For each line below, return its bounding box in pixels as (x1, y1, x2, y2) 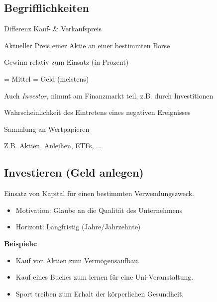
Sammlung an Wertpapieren (4, 123, 90, 134)
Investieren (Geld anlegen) (4, 165, 144, 180)
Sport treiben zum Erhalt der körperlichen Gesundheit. (15, 288, 184, 299)
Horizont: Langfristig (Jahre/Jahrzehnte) (15, 221, 141, 232)
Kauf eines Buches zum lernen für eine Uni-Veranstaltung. (15, 272, 194, 282)
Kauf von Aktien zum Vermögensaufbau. (15, 255, 140, 265)
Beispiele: (4, 238, 37, 248)
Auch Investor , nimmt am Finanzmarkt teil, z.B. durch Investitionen (4, 90, 214, 101)
